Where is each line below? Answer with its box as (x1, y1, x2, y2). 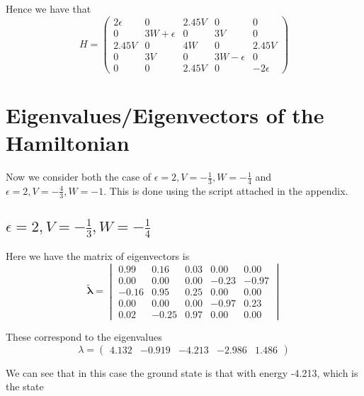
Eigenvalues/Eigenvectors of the (6, 101, 324, 129)
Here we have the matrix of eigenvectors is (6, 249, 190, 264)
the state (6, 379, 44, 394)
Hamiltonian (6, 128, 130, 157)
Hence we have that (6, 1, 91, 16)
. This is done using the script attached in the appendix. (103, 183, 348, 198)
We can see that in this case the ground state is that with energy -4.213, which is (6, 365, 358, 380)
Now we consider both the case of (6, 169, 152, 184)
